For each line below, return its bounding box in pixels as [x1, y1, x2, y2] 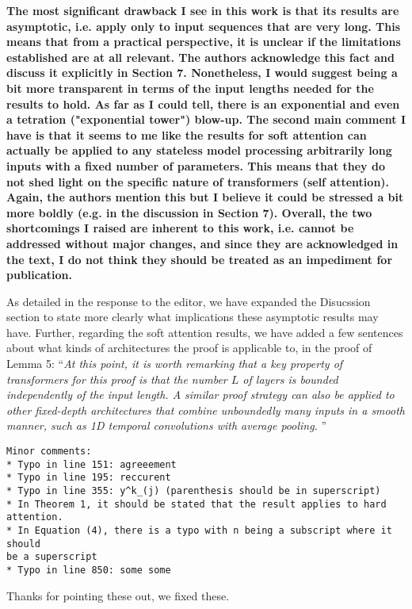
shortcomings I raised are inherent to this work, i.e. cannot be [6, 220, 354, 236]
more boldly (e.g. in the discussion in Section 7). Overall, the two [6, 204, 372, 220]
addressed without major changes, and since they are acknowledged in [6, 235, 399, 251]
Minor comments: [6, 446, 92, 458]
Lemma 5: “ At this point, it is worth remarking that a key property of [6, 355, 343, 372]
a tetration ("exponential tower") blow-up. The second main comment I [6, 111, 406, 128]
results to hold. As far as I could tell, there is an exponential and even [6, 95, 400, 112]
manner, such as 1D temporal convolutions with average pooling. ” [6, 417, 327, 434]
